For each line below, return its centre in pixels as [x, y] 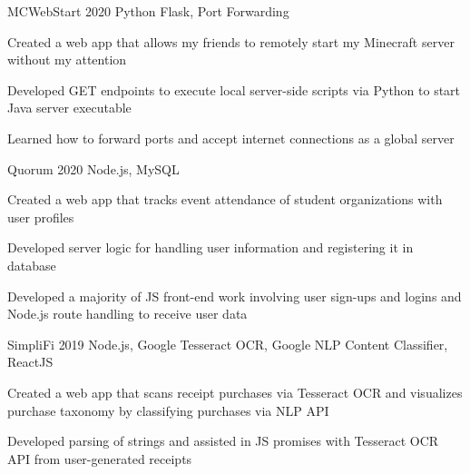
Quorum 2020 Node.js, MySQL [93, 168]
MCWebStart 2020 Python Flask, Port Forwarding [148, 11]
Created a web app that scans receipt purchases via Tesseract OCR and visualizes [235, 392]
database [32, 265]
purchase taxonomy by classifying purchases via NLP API [168, 410]
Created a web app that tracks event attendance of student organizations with [225, 199]
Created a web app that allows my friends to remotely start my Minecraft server [231, 41]
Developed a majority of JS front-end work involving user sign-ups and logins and [235, 296]
